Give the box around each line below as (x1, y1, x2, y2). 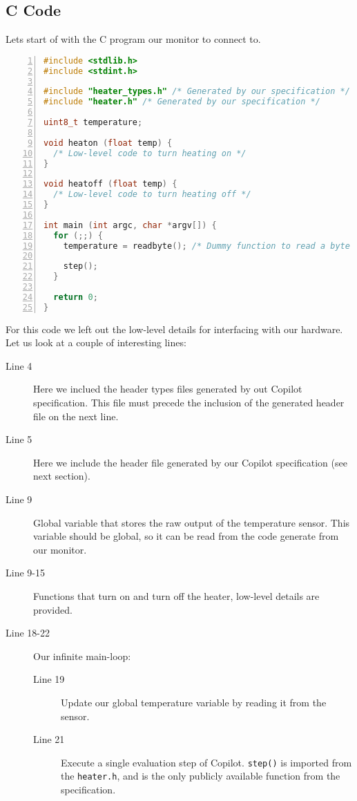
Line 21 (33, 732, 65, 746)
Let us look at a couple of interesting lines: (6, 335, 186, 350)
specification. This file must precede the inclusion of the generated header (33, 395, 345, 410)
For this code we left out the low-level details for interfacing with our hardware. (6, 321, 343, 336)
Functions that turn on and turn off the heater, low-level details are (33, 588, 320, 603)
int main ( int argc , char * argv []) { (44, 220, 217, 230)
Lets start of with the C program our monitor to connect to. (6, 32, 261, 46)
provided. (33, 602, 73, 616)
